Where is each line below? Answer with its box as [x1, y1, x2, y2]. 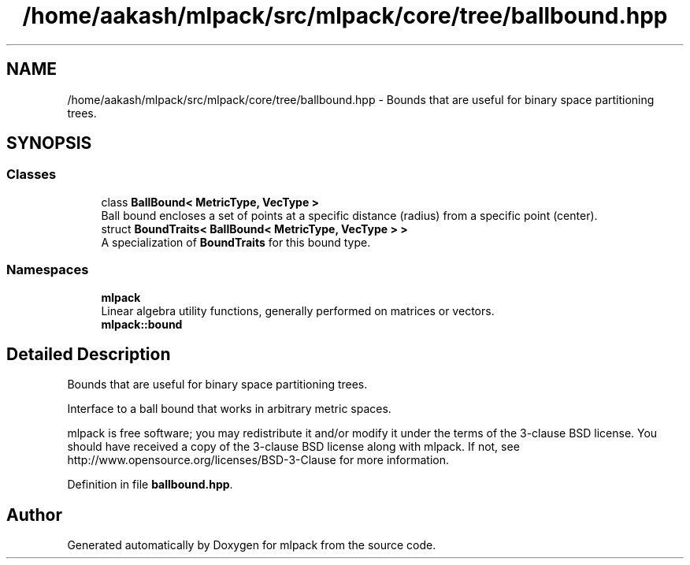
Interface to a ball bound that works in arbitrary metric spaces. [67, 402, 391, 416]
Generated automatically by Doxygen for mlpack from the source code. [67, 538, 436, 552]
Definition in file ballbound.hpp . [67, 478, 233, 492]
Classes [6, 166, 57, 183]
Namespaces [6, 262, 89, 278]
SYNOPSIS [6, 133, 92, 154]
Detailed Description [6, 344, 171, 364]
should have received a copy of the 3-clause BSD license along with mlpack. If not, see [67, 440, 520, 454]
